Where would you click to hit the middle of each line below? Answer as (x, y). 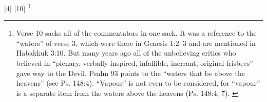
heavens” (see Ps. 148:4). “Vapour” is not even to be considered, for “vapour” (138, 83)
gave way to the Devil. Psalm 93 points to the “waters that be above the (130, 73)
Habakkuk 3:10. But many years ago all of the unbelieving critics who (126, 53)
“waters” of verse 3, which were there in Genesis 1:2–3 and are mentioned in (136, 43)
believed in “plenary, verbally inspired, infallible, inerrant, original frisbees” (135, 63)
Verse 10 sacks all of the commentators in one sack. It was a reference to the (136, 33)
